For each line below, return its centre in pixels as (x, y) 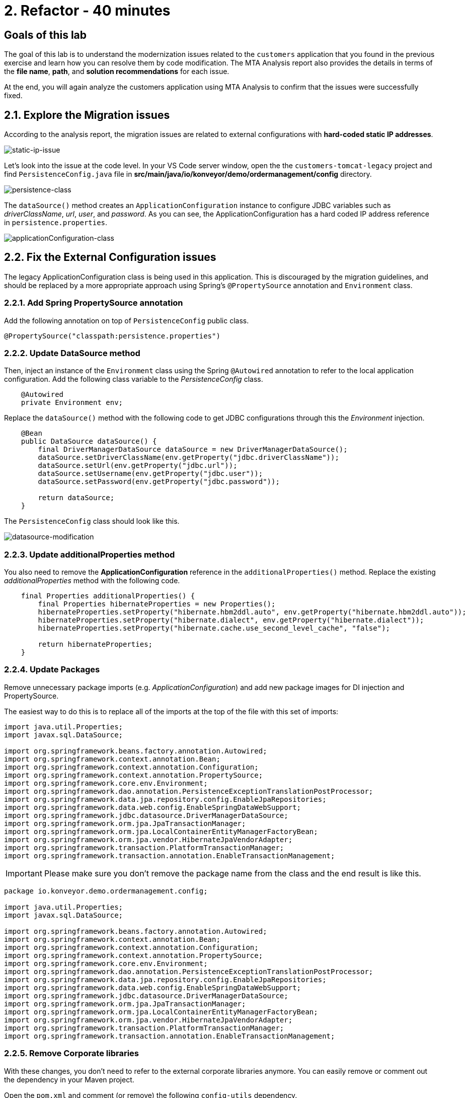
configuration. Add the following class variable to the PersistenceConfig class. (134, 379)
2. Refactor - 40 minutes (87, 11)
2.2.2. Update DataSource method (72, 353)
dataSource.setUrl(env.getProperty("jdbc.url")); (138, 466)
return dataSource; (76, 498)
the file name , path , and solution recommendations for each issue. (117, 72)
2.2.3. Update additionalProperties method (90, 554)
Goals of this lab (46, 35)
